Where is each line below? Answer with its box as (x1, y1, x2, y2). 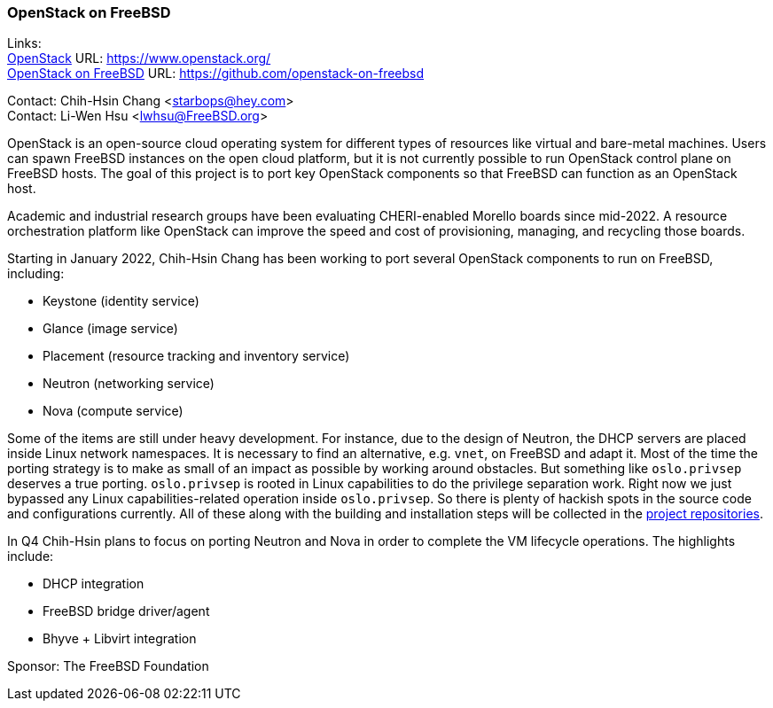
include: (7, 549, 54, 564)
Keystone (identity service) (43, 293, 199, 309)
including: (7, 266, 65, 282)
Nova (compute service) (43, 403, 183, 419)
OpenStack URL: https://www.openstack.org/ (7, 51, 271, 66)
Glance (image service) (43, 321, 178, 337)
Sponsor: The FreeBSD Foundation (7, 658, 209, 674)
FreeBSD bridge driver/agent (43, 603, 210, 619)
